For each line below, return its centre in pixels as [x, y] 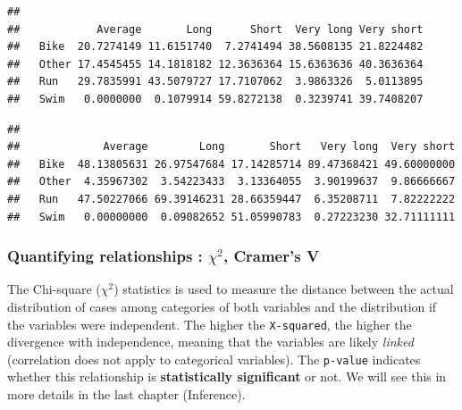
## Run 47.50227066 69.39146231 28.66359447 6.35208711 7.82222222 [231, 199]
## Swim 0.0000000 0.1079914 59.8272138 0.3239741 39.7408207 [215, 99]
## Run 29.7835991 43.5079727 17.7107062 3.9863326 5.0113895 [215, 82]
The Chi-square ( [54, 289]
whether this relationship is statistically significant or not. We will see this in [227, 377]
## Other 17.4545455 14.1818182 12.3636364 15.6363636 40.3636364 [215, 64]
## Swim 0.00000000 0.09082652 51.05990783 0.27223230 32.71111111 [231, 217]
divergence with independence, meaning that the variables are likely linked [210, 342]
